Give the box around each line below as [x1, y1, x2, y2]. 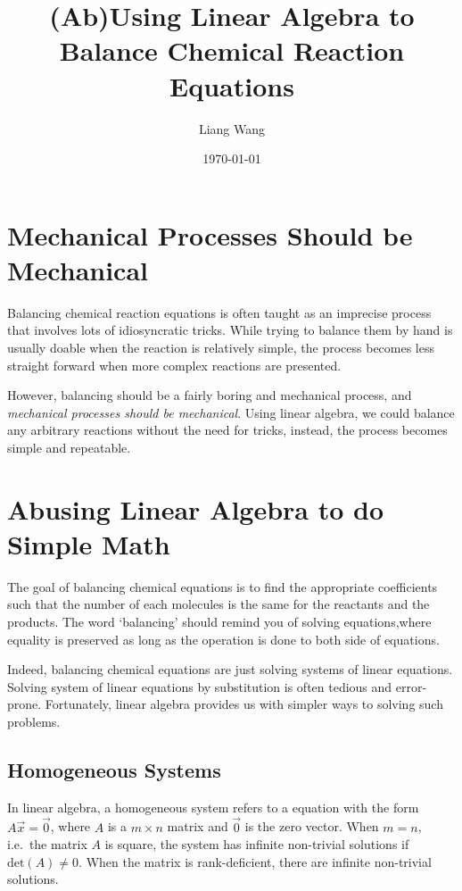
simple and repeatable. [7, 437, 131, 456]
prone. [7, 695, 42, 713]
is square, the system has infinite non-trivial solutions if [104, 835, 409, 854]
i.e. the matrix [7, 835, 87, 854]
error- [395, 677, 427, 695]
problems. [7, 712, 61, 731]
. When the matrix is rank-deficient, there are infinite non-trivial [78, 852, 432, 870]
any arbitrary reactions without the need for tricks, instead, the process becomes [7, 421, 448, 439]
